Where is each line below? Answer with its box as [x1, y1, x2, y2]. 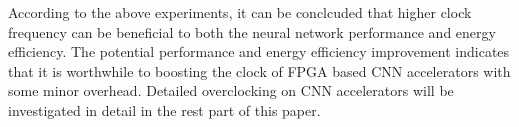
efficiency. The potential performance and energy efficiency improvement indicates [8, 41, 510, 62]
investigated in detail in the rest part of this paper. [8, 99, 321, 120]
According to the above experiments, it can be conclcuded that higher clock [8, 2, 472, 22]
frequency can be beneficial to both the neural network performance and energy [8, 21, 496, 42]
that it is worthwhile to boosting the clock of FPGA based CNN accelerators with [8, 60, 511, 81]
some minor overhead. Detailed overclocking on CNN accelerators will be [8, 80, 454, 101]
